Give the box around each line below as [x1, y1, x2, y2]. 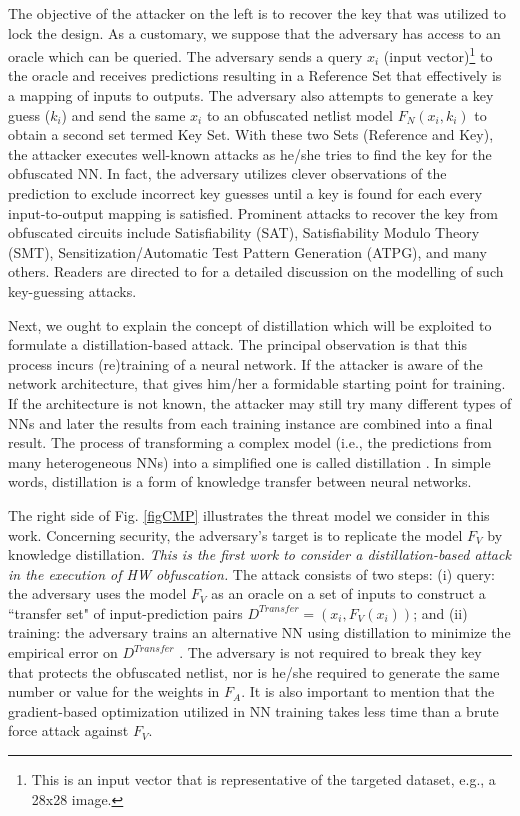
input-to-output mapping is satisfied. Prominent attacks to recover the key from [8, 202, 498, 223]
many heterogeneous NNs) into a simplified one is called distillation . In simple [8, 451, 491, 472]
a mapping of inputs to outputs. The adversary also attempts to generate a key [8, 85, 494, 106]
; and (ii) [413, 602, 468, 623]
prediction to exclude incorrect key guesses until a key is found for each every [8, 183, 483, 203]
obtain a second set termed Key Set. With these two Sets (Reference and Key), [8, 124, 494, 145]
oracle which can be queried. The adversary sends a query [8, 45, 363, 66]
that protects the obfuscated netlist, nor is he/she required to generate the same [8, 661, 500, 682]
